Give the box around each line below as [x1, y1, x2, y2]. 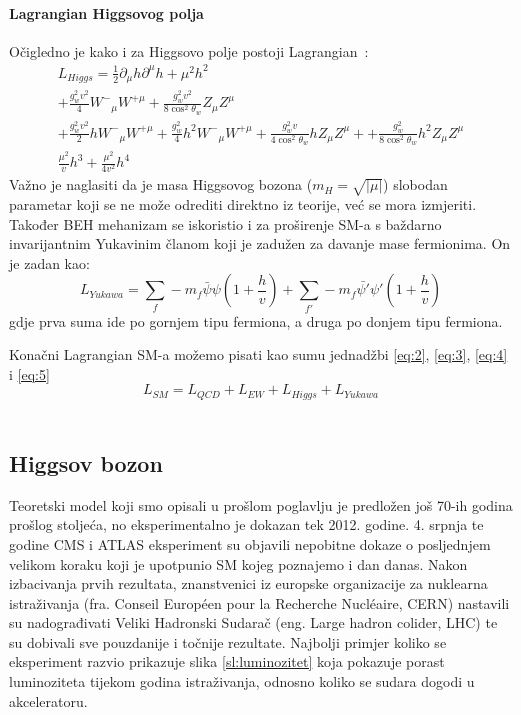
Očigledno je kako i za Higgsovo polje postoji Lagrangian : [9, 40, 369, 61]
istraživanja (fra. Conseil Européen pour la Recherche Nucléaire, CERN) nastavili [9, 592, 510, 613]
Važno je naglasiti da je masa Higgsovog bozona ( [9, 174, 313, 195]
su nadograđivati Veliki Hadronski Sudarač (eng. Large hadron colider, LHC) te [9, 612, 498, 633]
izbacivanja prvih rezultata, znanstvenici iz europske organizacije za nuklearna [9, 573, 488, 594]
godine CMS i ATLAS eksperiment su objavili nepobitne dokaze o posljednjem [9, 533, 491, 554]
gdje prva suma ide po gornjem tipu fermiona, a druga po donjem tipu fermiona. [9, 310, 503, 331]
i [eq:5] [9, 363, 50, 384]
